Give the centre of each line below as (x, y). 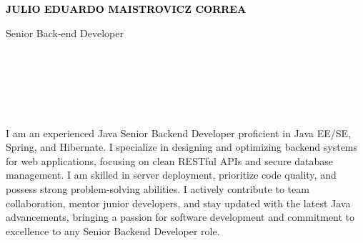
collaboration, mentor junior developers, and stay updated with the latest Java (178, 203)
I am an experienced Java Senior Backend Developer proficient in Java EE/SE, (178, 133)
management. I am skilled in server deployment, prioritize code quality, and (171, 175)
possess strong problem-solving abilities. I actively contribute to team (158, 188)
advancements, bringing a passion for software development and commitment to (180, 217)
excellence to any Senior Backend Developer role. (113, 230)
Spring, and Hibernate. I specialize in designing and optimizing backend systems (182, 147)
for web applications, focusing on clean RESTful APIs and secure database (170, 160)
